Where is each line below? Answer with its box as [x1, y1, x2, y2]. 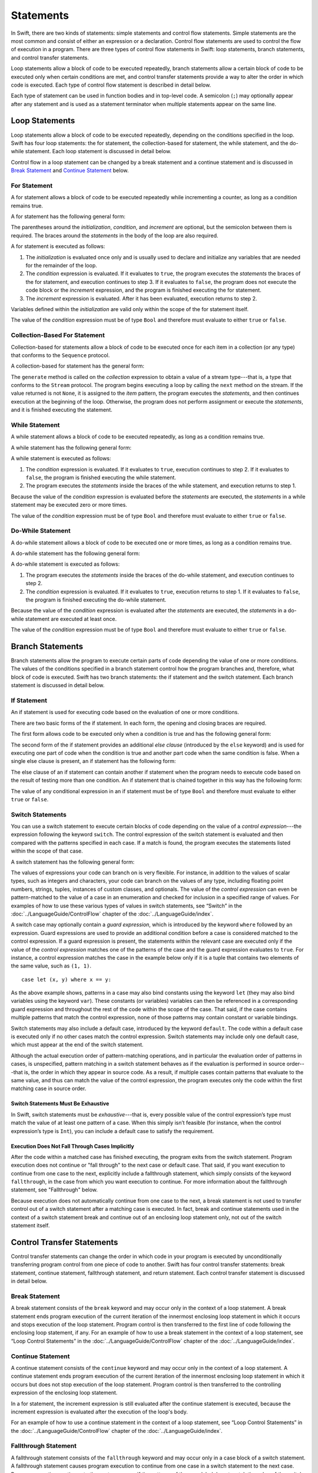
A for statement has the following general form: [11, 213, 126, 220]
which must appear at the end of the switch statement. [11, 1041, 144, 1048]
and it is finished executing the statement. [11, 407, 112, 414]
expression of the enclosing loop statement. [11, 1389, 118, 1396]
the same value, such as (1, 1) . [11, 962, 91, 969]
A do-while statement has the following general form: [11, 550, 141, 557]
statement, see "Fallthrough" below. [11, 1186, 98, 1193]
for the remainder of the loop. [25, 262, 97, 269]
